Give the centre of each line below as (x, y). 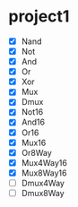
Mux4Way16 (44, 162)
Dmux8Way (43, 193)
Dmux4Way (43, 183)
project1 (39, 17)
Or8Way (37, 152)
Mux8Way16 (44, 173)
